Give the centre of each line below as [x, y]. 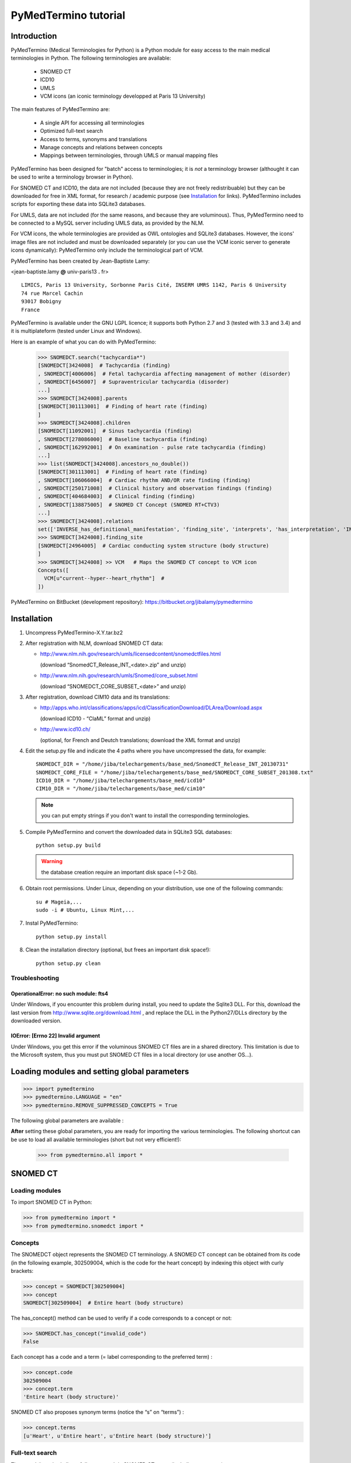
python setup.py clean [68, 963]
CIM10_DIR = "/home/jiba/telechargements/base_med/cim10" [121, 789]
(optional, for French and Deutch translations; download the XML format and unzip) [140, 740]
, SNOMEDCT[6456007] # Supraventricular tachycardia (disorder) [133, 382]
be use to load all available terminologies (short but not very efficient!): [96, 1139]
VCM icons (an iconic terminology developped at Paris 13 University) [123, 96]
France [31, 310]
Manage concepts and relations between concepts [101, 147]
